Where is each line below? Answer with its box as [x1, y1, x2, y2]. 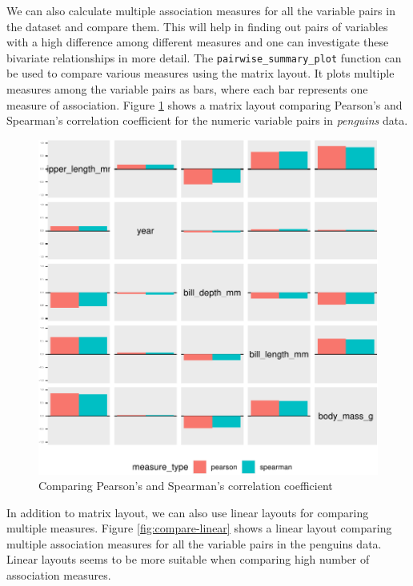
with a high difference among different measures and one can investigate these [6, 34, 389, 50]
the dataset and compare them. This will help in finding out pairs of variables [6, 18, 388, 34]
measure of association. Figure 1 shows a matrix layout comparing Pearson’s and [6, 96, 403, 113]
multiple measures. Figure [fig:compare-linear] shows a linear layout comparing [6, 520, 392, 536]
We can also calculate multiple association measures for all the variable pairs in [6, 2, 395, 18]
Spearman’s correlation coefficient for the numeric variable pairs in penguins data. [6, 112, 408, 129]
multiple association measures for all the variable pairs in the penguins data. [6, 535, 382, 552]
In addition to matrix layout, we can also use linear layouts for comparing [6, 504, 369, 520]
